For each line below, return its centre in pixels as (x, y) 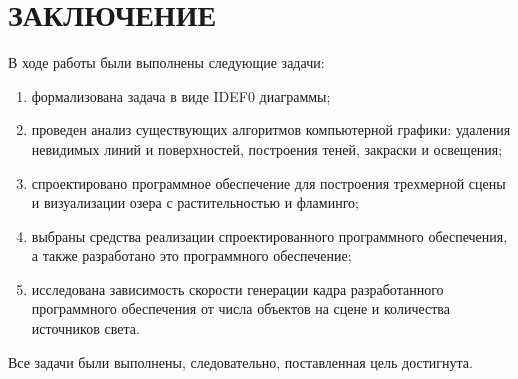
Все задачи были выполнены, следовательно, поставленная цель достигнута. (240, 361)
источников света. (85, 328)
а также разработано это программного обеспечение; (191, 255)
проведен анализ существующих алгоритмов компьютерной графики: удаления (271, 129)
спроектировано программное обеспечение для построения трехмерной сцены (268, 182)
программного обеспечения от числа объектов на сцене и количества (240, 308)
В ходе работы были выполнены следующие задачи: (166, 62)
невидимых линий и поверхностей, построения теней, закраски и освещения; (267, 148)
